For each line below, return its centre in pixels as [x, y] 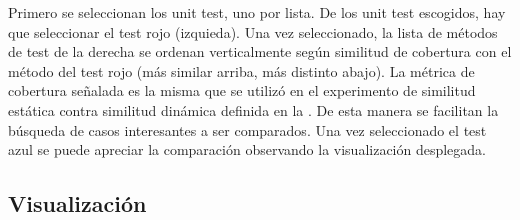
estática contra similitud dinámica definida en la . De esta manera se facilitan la [253, 109]
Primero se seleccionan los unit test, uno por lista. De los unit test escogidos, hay [257, 12]
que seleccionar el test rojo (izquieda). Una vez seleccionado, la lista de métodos [253, 31]
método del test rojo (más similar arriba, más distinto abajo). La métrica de [241, 70]
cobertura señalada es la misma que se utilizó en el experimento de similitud [242, 90]
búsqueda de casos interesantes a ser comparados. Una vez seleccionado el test [247, 129]
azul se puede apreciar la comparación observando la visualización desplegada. [247, 149]
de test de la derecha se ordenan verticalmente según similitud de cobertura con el [260, 51]
